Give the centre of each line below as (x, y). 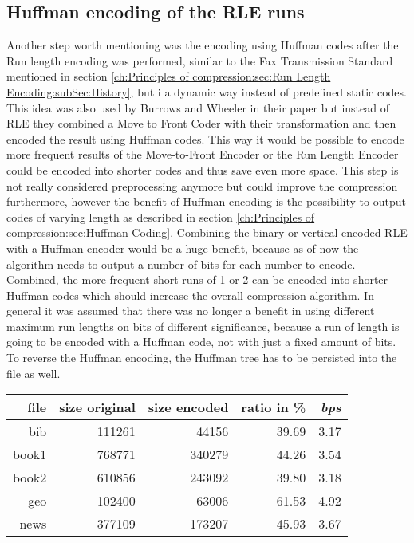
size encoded (188, 407)
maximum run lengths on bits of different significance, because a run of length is (203, 326)
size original (97, 407)
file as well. (34, 373)
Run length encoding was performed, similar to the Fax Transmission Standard (200, 60)
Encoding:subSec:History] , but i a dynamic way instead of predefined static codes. (207, 91)
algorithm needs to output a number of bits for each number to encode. (181, 264)
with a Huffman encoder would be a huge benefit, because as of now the (183, 248)
